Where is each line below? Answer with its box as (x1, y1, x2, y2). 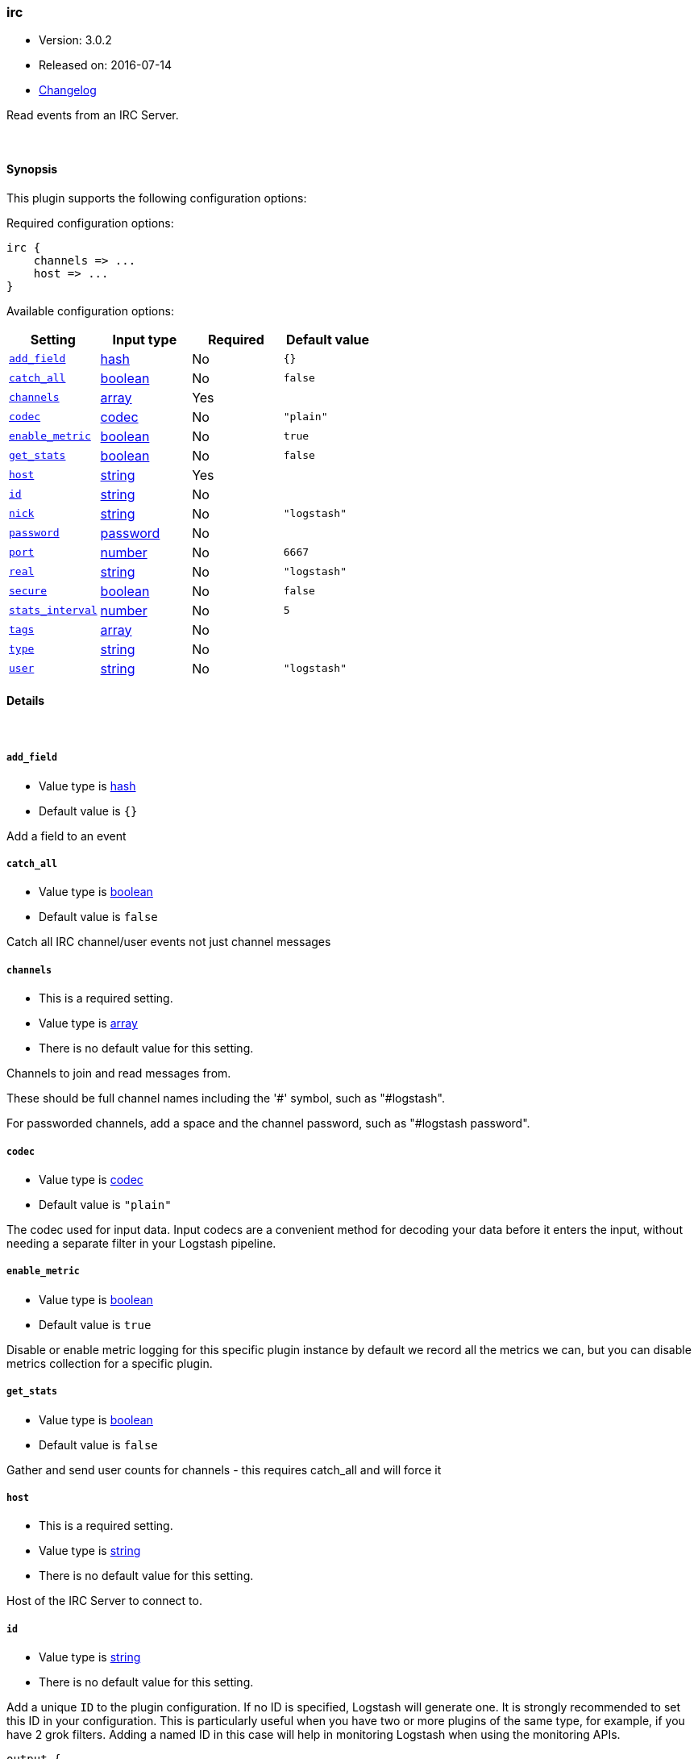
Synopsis (6, 161, 58, 176)
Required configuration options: (6, 215, 174, 230)
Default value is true (39, 1317, 152, 1332)
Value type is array (39, 1016, 138, 1031)
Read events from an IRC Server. (6, 108, 179, 123)
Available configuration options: (6, 303, 174, 318)
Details (6, 694, 45, 708)
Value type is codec (39, 1172, 143, 1186)
